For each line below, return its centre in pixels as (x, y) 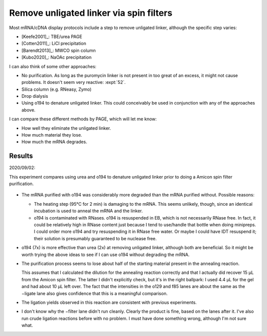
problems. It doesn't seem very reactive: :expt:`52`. (74, 82)
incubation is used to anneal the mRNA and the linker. (88, 211)
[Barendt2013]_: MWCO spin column (59, 50)
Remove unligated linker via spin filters (91, 13)
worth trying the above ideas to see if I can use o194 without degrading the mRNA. (106, 255)
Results (21, 156)
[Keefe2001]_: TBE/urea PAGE (52, 37)
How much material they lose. (52, 135)
